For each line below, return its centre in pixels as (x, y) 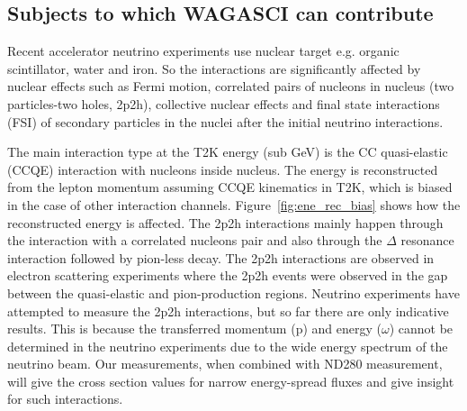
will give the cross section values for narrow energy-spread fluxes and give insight (231, 381)
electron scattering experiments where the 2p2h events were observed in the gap (228, 275)
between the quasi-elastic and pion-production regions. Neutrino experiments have (233, 292)
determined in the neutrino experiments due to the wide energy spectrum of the (228, 346)
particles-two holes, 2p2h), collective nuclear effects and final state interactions (224, 103)
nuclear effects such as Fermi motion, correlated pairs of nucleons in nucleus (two (231, 86)
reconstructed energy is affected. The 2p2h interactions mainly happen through (225, 222)
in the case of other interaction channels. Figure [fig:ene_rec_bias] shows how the (234, 204)
